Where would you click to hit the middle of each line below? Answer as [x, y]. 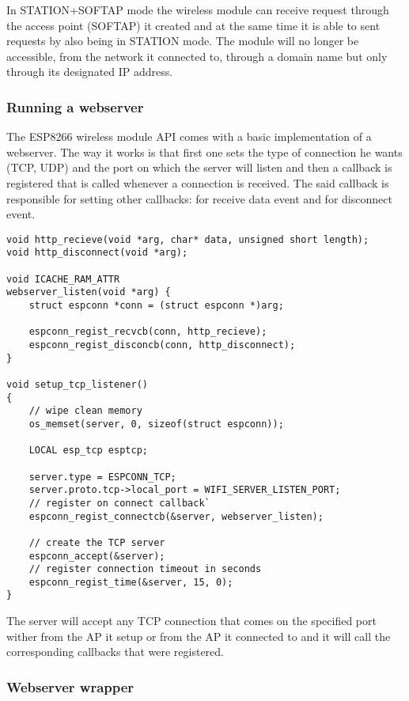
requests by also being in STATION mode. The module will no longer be [183, 41]
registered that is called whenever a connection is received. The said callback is [198, 182]
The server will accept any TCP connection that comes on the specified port [191, 621]
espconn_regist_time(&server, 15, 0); [131, 582]
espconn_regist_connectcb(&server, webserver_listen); [176, 516]
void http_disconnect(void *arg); [97, 253]
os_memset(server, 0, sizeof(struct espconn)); [156, 424]
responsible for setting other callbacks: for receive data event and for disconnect [199, 198]
